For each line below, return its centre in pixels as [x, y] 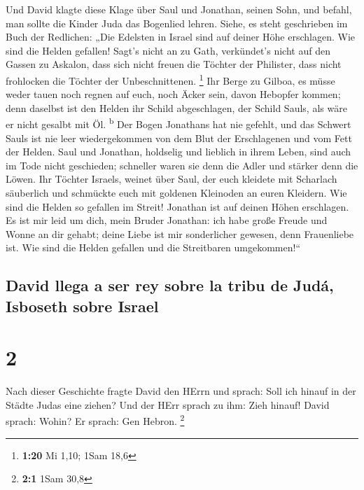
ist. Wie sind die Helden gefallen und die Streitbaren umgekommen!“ [153, 247]
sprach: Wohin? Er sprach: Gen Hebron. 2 [95, 420]
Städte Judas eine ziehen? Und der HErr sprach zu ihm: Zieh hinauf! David [168, 404]
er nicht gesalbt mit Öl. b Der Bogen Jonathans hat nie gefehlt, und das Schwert [178, 123]
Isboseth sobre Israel [82, 306]
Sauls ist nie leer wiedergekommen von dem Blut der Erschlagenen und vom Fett [179, 138]
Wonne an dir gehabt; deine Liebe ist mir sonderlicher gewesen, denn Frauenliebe [180, 233]
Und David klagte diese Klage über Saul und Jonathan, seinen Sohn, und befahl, [179, 9]
